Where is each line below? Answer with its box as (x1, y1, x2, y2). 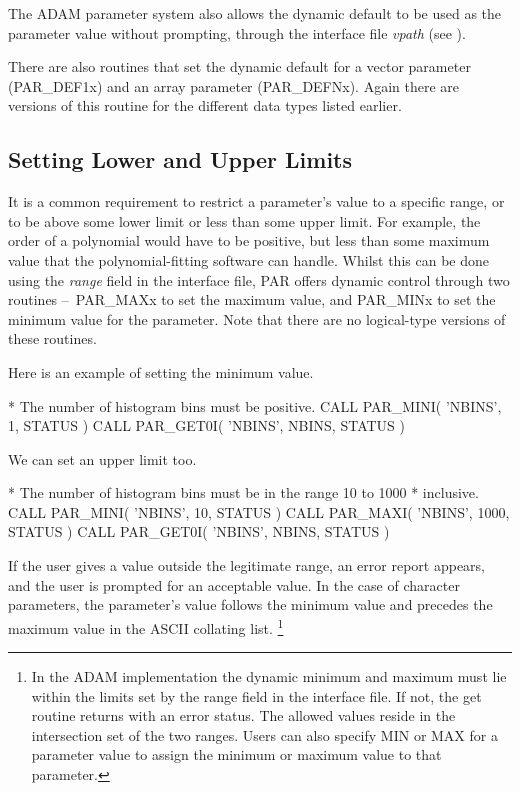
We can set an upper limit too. (8, 448, 197, 469)
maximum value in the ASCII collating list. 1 (8, 614, 284, 638)
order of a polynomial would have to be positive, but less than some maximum (8, 230, 490, 251)
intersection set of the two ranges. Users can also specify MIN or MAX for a (31, 724, 498, 745)
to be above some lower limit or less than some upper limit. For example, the (8, 210, 481, 231)
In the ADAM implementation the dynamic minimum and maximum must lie (31, 666, 507, 687)
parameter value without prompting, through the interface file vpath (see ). (8, 22, 466, 43)
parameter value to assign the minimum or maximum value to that (31, 744, 442, 765)
